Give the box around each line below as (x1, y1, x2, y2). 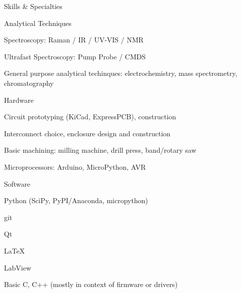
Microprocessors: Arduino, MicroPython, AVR (4, 161, 146, 172)
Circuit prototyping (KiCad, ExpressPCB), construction (4, 111, 176, 122)
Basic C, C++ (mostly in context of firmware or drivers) (4, 279, 178, 290)
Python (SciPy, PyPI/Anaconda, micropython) (4, 195, 148, 206)
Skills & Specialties (4, 1, 62, 11)
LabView (4, 262, 31, 273)
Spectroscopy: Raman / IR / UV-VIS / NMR (4, 34, 144, 45)
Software (4, 178, 30, 189)
